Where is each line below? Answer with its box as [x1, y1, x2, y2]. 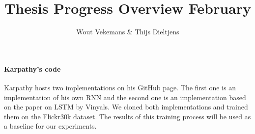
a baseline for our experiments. [4, 121, 97, 131]
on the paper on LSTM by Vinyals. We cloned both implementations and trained [4, 102, 248, 112]
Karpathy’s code [4, 63, 61, 74]
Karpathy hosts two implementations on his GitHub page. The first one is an [4, 82, 236, 92]
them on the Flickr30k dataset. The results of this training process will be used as [4, 111, 251, 121]
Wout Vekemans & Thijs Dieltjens [76, 27, 179, 37]
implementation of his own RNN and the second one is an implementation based [4, 92, 246, 102]
